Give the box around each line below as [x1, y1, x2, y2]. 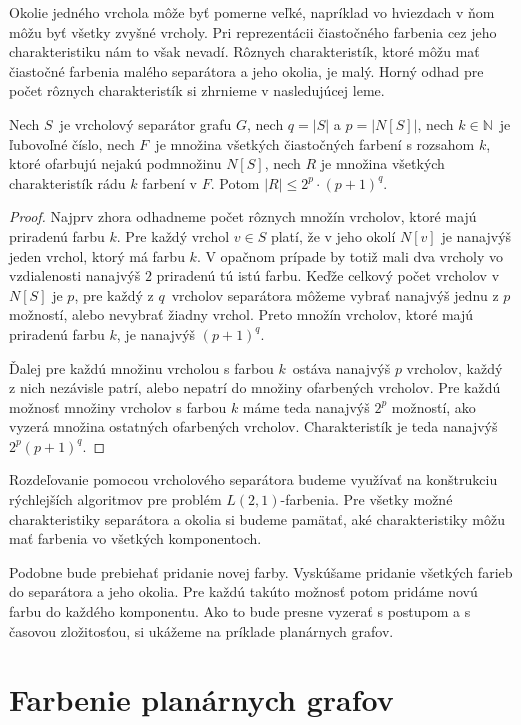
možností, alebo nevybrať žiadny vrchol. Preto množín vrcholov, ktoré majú [9, 304, 474, 325]
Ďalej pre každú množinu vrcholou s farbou [9, 357, 274, 378]
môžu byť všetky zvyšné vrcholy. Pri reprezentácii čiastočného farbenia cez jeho [9, 21, 497, 42]
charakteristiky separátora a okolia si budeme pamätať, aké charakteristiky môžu [9, 508, 505, 529]
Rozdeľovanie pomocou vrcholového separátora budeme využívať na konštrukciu [9, 469, 498, 490]
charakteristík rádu [9, 172, 126, 193]
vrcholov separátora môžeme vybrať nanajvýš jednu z [171, 284, 499, 305]
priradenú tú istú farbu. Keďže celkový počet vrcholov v [156, 265, 500, 286]
